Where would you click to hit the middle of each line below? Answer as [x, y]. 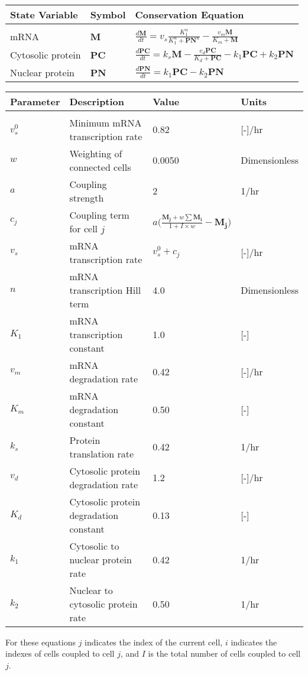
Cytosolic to [94, 546]
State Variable [44, 14]
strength [87, 197]
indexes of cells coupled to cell [60, 653]
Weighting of [96, 153]
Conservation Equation [189, 14]
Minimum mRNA [106, 122]
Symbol [108, 14]
